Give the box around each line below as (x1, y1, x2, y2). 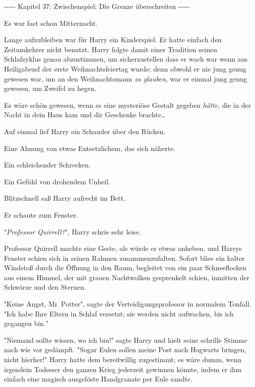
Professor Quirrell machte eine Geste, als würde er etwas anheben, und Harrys (4, 243, 242, 253)
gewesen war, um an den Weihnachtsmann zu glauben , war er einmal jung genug (4, 73, 247, 83)
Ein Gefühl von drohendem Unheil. (4, 176, 111, 186)
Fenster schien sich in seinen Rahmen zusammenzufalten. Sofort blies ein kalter (4, 252, 245, 263)
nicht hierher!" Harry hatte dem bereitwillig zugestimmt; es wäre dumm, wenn (4, 354, 242, 365)
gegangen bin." (4, 318, 49, 328)
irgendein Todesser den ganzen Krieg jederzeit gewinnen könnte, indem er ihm (4, 364, 242, 374)
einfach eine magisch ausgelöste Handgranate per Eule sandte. (4, 374, 192, 384)
